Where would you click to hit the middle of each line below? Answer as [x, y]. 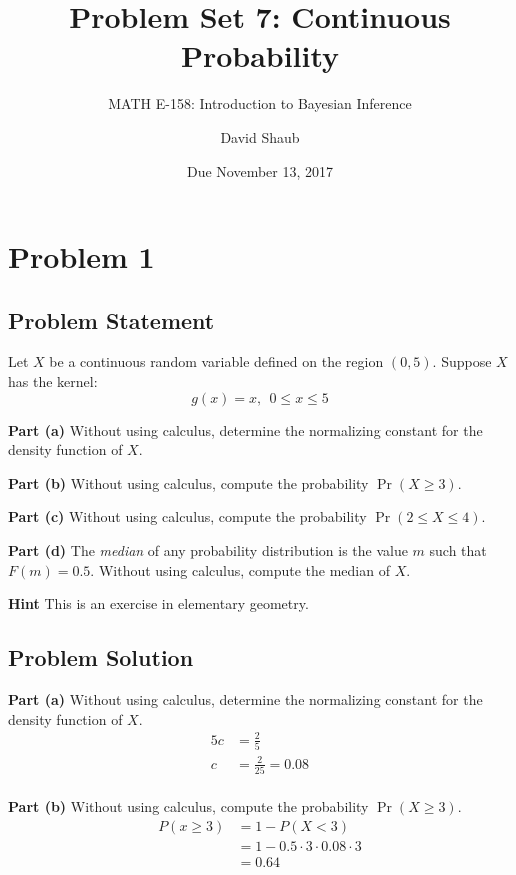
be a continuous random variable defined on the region [216, 361]
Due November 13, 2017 [260, 170]
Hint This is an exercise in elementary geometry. [158, 603]
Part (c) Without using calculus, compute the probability [187, 516]
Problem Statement [111, 319]
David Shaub [260, 136]
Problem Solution [101, 657]
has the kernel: [53, 381]
